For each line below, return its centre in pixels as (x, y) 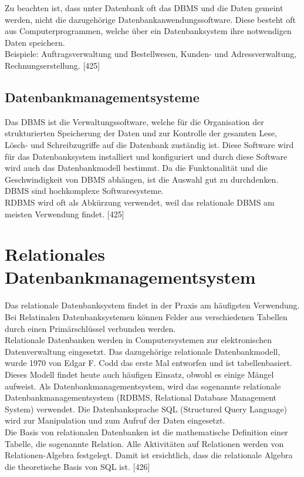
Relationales (55, 254)
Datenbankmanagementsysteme (102, 97)
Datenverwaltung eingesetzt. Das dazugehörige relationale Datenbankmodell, (143, 351)
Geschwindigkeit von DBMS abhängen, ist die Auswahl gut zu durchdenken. (142, 179)
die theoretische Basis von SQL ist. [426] (77, 466)
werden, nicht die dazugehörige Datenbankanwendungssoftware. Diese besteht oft (150, 19)
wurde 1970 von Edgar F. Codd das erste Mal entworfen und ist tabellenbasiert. (148, 363)
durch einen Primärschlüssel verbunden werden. (90, 328)
